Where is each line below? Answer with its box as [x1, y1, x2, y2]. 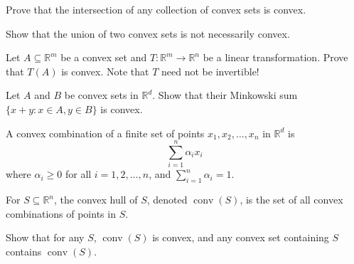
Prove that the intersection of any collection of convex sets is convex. [6, 2, 306, 16]
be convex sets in [64, 88, 139, 102]
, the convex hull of [54, 192, 138, 207]
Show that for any [6, 230, 85, 245]
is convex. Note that [61, 63, 149, 78]
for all [65, 167, 92, 181]
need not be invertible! [161, 63, 259, 78]
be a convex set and [60, 50, 147, 65]
